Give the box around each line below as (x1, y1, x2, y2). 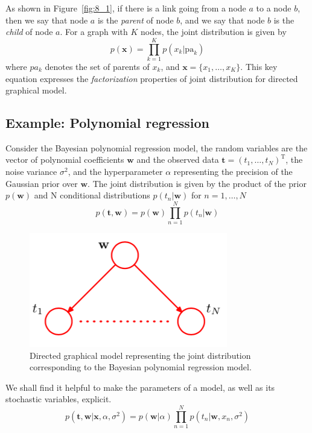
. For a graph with (60, 25, 128, 38)
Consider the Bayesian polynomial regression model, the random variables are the (5, 141, 308, 154)
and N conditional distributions (34, 189, 150, 201)
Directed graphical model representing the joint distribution (30, 349, 251, 361)
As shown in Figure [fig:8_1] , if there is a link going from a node (5, 2, 246, 14)
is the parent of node (97, 13, 174, 26)
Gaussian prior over (5, 177, 78, 189)
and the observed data (136, 153, 219, 166)
